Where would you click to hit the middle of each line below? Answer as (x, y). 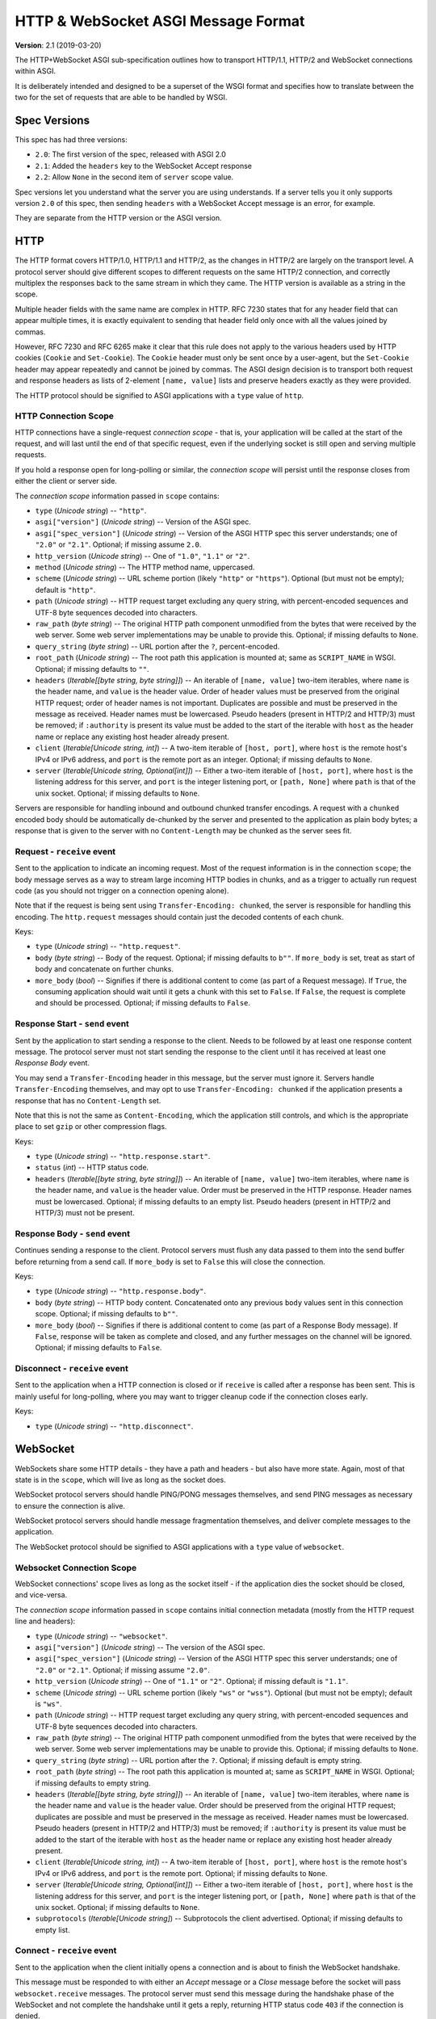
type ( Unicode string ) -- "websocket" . (102, 1636)
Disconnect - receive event (71, 1369)
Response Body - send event (73, 1233)
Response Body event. (52, 1063)
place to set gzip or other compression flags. (91, 1127)
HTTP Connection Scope (65, 416)
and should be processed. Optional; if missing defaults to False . (143, 1003)
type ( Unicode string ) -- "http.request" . (108, 947)
